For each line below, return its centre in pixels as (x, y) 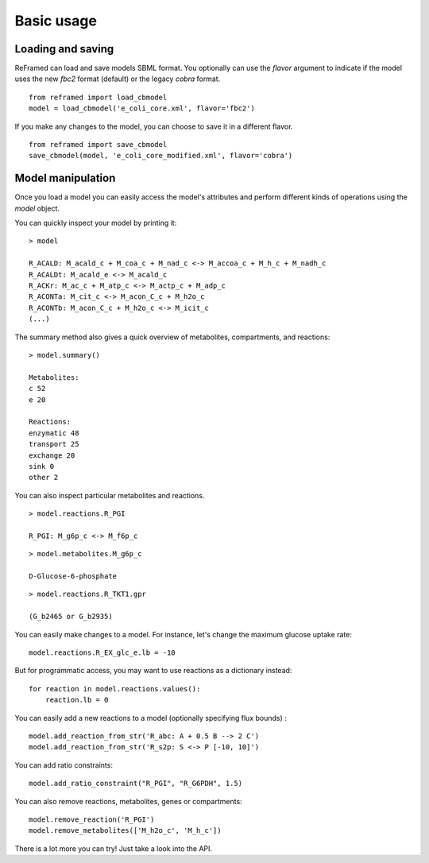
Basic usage (56, 21)
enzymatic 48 (54, 433)
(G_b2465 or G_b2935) (71, 617)
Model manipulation (65, 178)
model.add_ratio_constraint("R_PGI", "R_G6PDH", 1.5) (135, 784)
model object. (37, 208)
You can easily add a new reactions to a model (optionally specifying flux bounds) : (151, 718)
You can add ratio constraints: (64, 765)
